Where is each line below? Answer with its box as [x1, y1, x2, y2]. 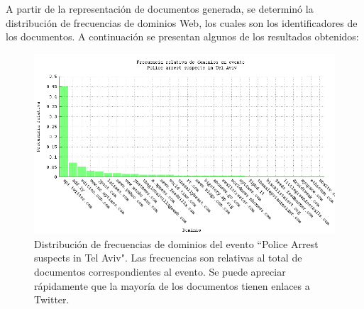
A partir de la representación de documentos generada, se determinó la [6, 1, 314, 16]
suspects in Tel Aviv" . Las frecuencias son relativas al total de [34, 250, 302, 265]
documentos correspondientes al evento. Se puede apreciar [34, 264, 286, 279]
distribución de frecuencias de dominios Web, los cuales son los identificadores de [6, 15, 358, 30]
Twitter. [34, 292, 70, 307]
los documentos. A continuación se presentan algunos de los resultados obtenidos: [6, 29, 359, 44]
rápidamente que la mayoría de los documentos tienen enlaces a [34, 278, 310, 293]
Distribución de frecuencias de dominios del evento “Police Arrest [34, 236, 319, 251]
